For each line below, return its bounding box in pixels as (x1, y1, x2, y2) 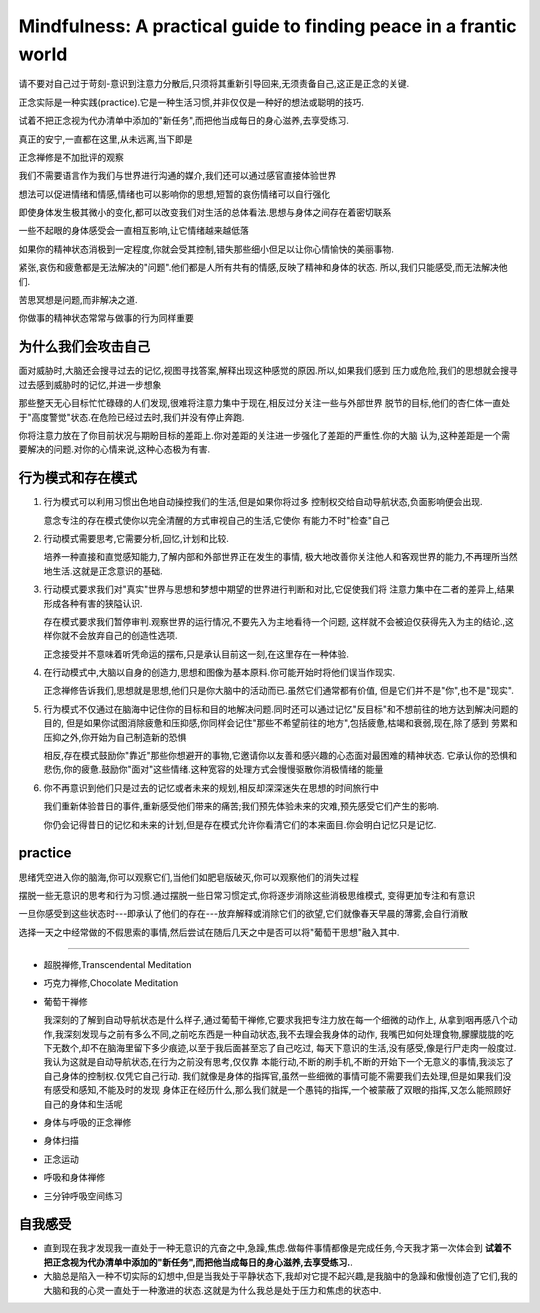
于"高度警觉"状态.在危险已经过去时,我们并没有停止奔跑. (18, 411, 245, 423)
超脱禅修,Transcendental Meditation (43, 959, 192, 971)
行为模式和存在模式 (18, 470, 137, 487)
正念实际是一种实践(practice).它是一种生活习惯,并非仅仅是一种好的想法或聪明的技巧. (18, 96, 365, 108)
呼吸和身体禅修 (43, 1171, 105, 1184)
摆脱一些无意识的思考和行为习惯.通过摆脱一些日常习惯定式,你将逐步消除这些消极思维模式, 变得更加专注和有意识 (18, 889, 476, 901)
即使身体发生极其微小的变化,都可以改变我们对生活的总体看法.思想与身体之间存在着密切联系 (18, 206, 392, 219)
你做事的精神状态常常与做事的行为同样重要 (18, 312, 194, 324)
